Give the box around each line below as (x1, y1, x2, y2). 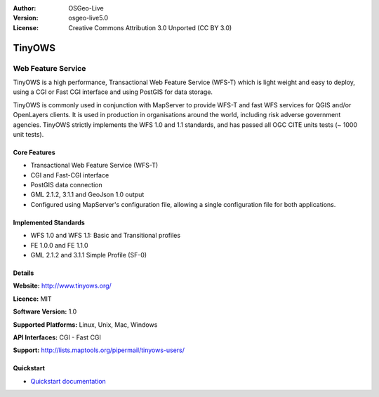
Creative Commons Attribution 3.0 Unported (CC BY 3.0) (68, 23, 232, 32)
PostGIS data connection (30, 181, 102, 189)
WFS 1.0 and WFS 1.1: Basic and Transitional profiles (30, 231, 181, 240)
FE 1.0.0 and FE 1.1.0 (30, 241, 88, 249)
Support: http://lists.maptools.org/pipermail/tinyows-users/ (13, 346, 185, 354)
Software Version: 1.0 (13, 307, 77, 316)
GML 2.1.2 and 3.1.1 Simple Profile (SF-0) (30, 251, 147, 260)
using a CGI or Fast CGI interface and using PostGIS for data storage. (13, 88, 213, 96)
